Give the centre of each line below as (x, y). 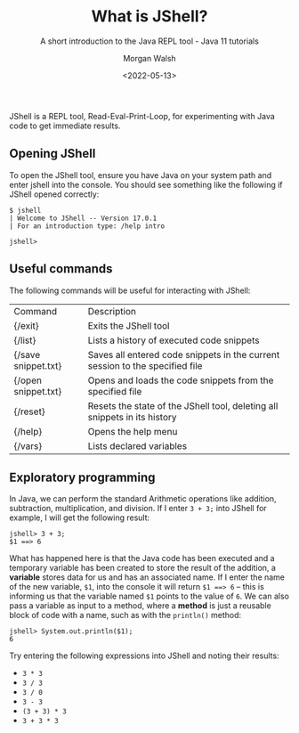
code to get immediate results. (65, 126)
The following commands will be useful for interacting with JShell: (130, 290)
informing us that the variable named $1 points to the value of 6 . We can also (149, 596)
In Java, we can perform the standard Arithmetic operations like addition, (143, 499)
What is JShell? (149, 16)
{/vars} (28, 445)
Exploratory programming (82, 477)
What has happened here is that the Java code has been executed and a (142, 558)
